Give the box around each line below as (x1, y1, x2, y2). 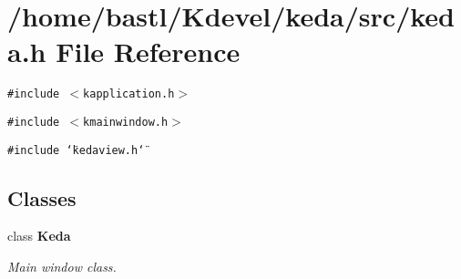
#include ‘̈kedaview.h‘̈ (7, 143, 145, 157)
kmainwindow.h (83, 115, 169, 129)
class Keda (7, 226, 71, 245)
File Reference (56, 33, 241, 70)
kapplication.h (83, 88, 175, 101)
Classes (7, 183, 77, 212)
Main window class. (7, 257, 117, 276)
